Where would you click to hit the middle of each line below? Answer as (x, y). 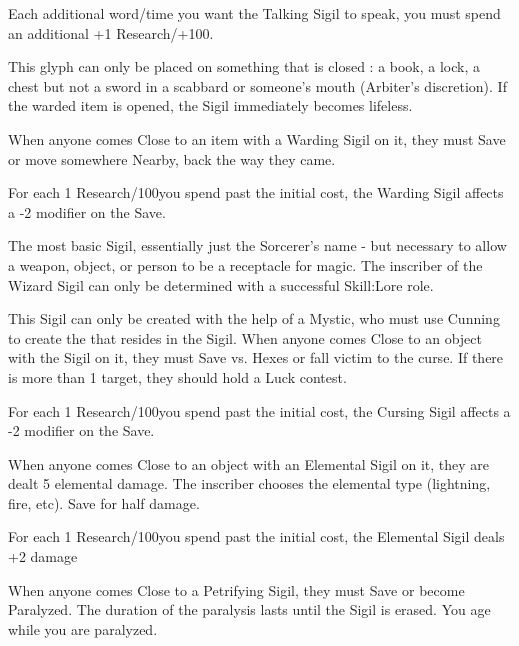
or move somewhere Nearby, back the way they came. (172, 158)
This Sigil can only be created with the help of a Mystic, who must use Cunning (254, 318)
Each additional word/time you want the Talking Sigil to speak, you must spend (254, 13)
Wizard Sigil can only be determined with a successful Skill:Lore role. (221, 284)
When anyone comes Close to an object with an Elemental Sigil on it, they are (249, 463)
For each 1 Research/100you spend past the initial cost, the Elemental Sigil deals (256, 536)
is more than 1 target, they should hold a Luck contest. (177, 376)
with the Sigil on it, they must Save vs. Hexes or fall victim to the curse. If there (256, 357)
